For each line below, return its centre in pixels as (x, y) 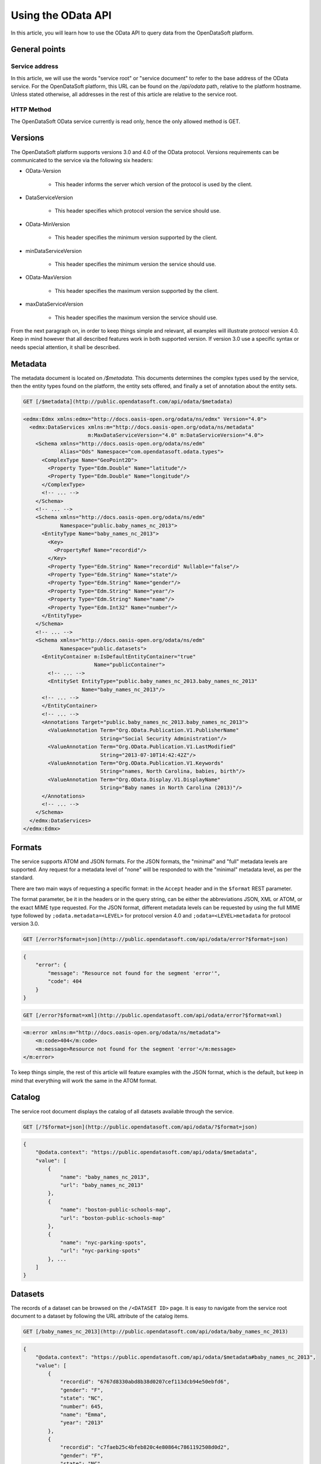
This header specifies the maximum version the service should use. (136, 317)
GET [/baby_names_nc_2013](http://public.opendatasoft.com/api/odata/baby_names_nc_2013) (156, 1332)
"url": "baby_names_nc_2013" (102, 1185)
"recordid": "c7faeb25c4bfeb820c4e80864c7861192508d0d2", (145, 1447)
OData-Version (43, 171)
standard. (23, 878)
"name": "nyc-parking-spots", (103, 1242)
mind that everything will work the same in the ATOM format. (84, 1080)
